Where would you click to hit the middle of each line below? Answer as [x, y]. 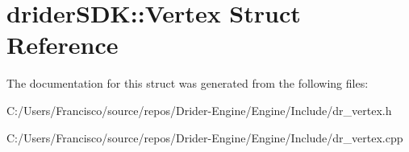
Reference [63, 45]
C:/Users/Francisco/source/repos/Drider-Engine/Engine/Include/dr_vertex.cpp [205, 137]
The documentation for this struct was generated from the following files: [188, 83]
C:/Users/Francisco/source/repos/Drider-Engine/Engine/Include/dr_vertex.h [199, 110]
